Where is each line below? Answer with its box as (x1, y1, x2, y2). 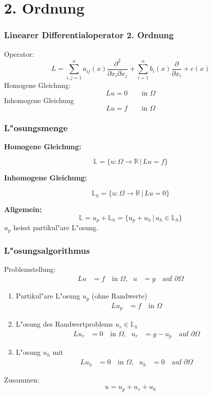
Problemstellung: (4, 263, 56, 274)
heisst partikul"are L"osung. (13, 222, 98, 233)
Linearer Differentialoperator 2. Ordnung (4, 29, 174, 41)
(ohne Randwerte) (91, 290, 147, 301)
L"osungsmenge (4, 121, 68, 134)
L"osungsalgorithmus (4, 244, 90, 256)
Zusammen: (4, 374, 40, 384)
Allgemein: (4, 204, 42, 215)
